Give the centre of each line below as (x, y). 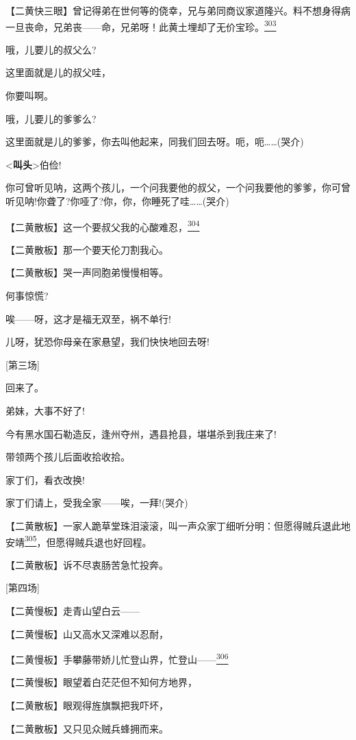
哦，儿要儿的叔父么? (51, 49)
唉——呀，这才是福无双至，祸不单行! (88, 318)
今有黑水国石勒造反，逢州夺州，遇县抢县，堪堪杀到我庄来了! (141, 433)
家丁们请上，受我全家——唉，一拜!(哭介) (97, 503)
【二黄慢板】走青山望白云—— (73, 610)
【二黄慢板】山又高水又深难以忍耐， (87, 633)
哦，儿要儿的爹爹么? (51, 118)
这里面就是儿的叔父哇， (58, 72)
